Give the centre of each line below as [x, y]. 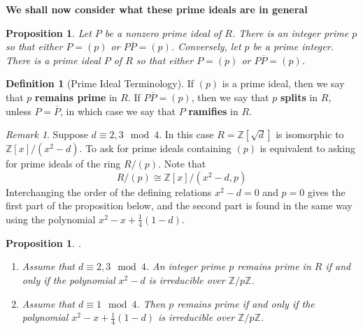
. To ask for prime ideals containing [155, 148]
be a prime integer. [293, 46]
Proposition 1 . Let [49, 32]
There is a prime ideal [53, 60]
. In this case [186, 134]
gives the [326, 192]
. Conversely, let [206, 46]
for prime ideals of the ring [63, 164]
